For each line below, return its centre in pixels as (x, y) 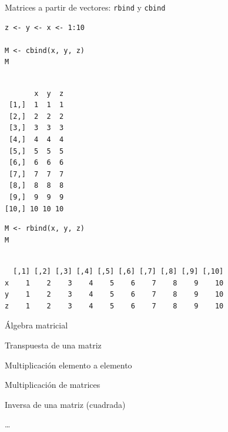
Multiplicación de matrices (53, 385)
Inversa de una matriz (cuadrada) (65, 404)
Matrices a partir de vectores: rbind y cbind (85, 7)
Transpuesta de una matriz (53, 345)
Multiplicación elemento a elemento (68, 365)
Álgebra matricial (36, 325)
